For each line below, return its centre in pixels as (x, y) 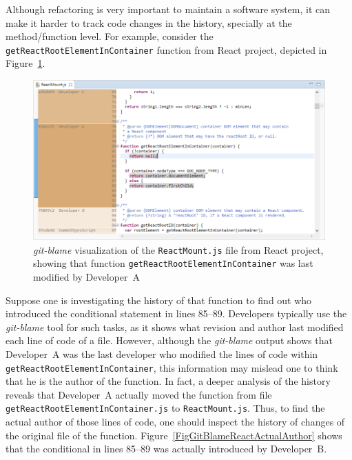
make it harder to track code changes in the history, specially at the (149, 22)
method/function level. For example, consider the (110, 36)
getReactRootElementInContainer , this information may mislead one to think (172, 367)
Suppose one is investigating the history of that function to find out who (159, 300)
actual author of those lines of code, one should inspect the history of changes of (175, 422)
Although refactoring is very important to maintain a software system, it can (168, 9)
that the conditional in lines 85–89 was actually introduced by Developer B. (166, 449)
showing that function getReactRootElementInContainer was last (173, 263)
